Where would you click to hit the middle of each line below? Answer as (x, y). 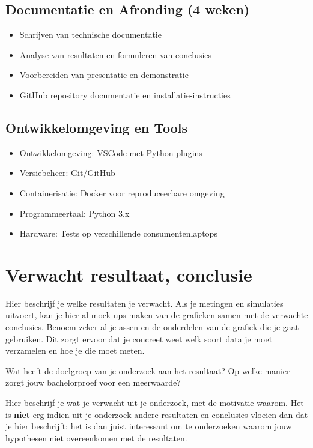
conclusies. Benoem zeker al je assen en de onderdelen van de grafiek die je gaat (152, 327)
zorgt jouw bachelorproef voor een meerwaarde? (93, 382)
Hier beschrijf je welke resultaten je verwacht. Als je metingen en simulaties (144, 303)
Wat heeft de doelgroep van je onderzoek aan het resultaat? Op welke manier (148, 370)
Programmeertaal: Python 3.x (74, 213)
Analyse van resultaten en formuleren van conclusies (116, 54)
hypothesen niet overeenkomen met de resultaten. (96, 437)
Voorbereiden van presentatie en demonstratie (104, 75)
